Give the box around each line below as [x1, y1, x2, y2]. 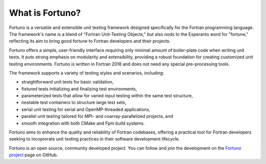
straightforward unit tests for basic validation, [21, 79, 114, 85]
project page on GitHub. [9, 152, 58, 158]
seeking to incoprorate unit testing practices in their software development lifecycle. [9, 136, 180, 142]
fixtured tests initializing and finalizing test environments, [21, 86, 137, 92]
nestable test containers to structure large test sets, [21, 100, 127, 106]
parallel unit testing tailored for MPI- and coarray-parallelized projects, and [21, 113, 173, 119]
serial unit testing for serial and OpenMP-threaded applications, [21, 106, 150, 112]
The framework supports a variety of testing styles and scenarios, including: [9, 70, 165, 76]
